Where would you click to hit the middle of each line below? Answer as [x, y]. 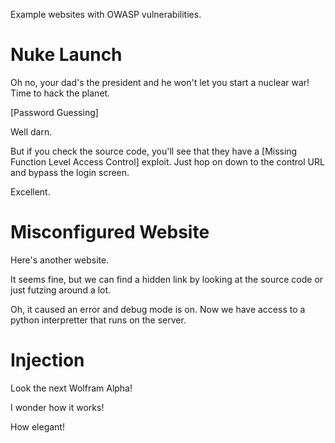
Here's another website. [60, 260]
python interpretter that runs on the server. [98, 320]
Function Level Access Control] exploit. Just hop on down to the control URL [167, 161]
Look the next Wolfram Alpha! [71, 388]
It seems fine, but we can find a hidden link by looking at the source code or [167, 279]
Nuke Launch [66, 55]
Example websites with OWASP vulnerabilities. [106, 14]
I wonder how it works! [57, 407]
